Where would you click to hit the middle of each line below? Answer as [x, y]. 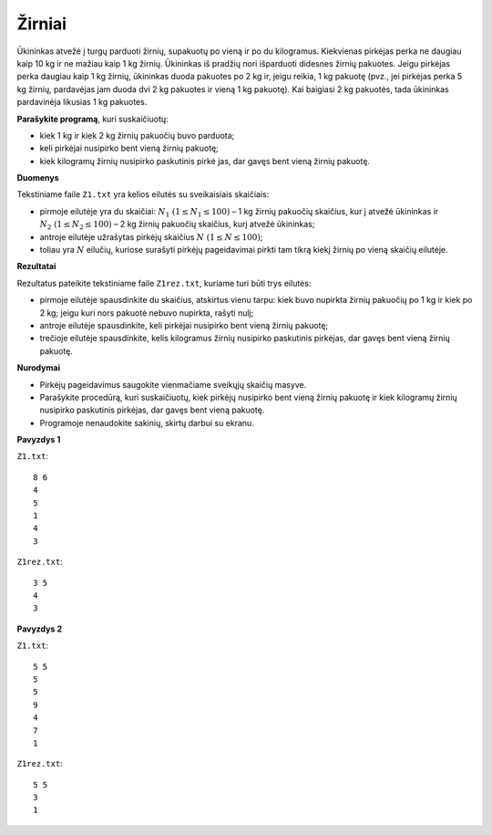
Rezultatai [36, 266]
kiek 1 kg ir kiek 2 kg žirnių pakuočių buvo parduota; [137, 135]
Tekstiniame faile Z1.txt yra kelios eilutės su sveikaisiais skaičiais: [143, 194]
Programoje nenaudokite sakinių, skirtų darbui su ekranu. [147, 423]
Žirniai [42, 24]
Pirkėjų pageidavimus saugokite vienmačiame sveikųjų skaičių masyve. [173, 384]
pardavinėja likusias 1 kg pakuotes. [82, 102]
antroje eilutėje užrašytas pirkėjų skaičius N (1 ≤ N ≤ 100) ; [151, 236]
